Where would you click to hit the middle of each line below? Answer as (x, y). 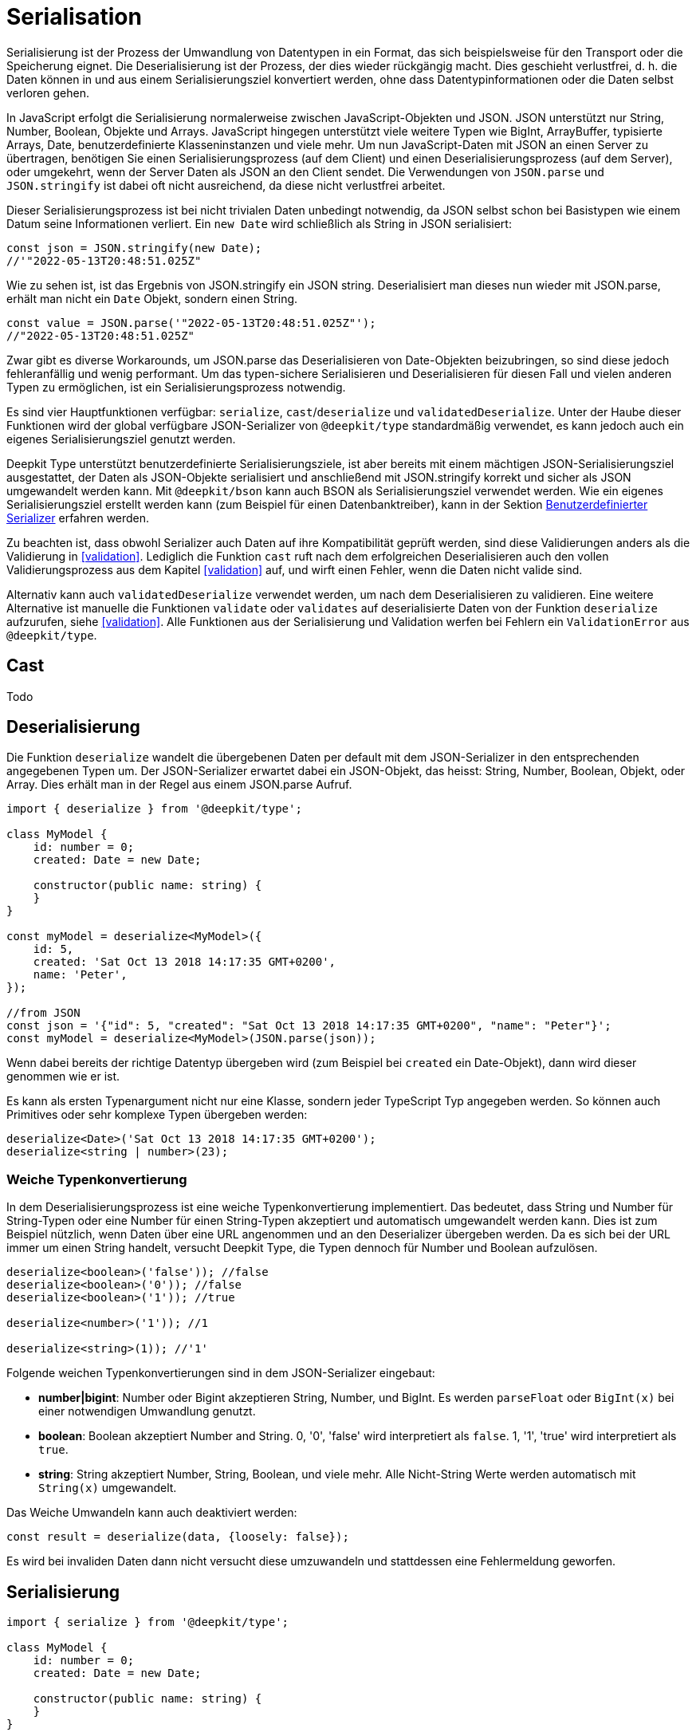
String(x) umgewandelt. (108, 1488)
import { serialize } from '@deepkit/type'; (148, 1622)
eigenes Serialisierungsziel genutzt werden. (121, 439)
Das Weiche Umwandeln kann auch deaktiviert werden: (152, 1513)
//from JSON (43, 1013)
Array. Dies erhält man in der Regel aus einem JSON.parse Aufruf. (179, 785)
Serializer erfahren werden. (78, 518)
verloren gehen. (48, 93)
